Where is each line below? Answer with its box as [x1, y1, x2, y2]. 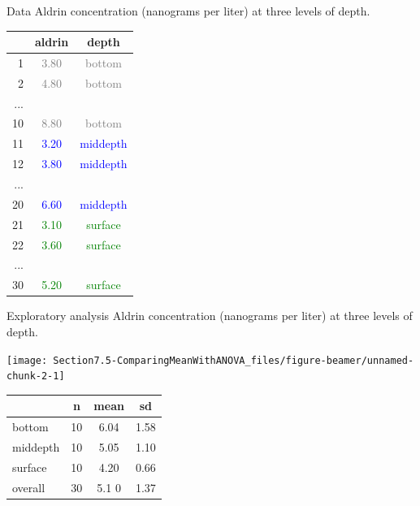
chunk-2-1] [6, 370, 65, 383]
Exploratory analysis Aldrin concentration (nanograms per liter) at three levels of [6, 307, 413, 324]
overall [12, 478, 45, 495]
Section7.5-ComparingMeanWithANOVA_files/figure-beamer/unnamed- [53, 354, 414, 366]
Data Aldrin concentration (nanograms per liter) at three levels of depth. [6, 2, 370, 19]
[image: [6, 354, 48, 366]
